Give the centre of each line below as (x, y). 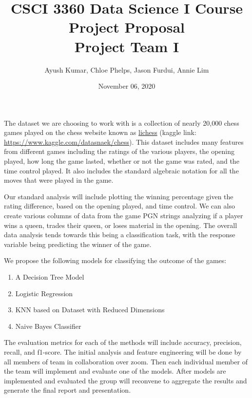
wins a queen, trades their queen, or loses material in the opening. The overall (121, 225)
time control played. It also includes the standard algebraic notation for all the (121, 170)
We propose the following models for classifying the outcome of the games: (115, 260)
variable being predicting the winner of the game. (78, 244)
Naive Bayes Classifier (48, 326)
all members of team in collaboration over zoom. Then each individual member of (126, 361)
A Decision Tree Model (50, 277)
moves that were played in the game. (59, 180)
